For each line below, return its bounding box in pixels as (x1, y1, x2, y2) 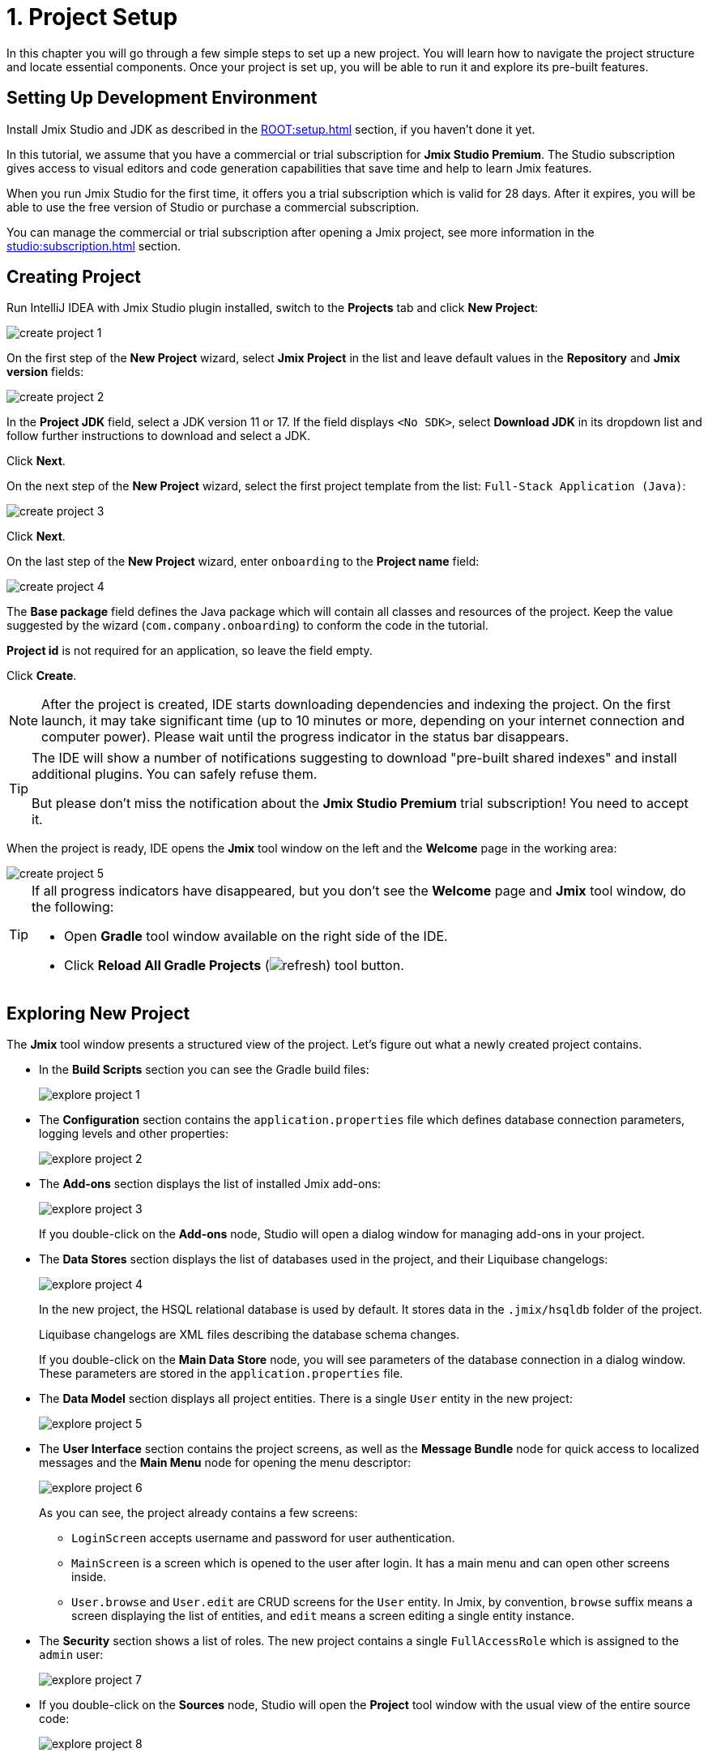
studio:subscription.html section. (6, 238, 181, 253)
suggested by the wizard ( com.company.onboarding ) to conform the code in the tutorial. (6, 618, 488, 633)
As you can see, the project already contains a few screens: (39, 1506, 358, 1520)
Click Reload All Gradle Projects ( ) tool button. (64, 957, 404, 974)
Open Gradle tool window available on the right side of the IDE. (64, 928, 448, 945)
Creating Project (6, 267, 141, 288)
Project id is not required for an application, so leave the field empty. (6, 643, 373, 658)
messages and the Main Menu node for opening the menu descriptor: (39, 1456, 412, 1470)
